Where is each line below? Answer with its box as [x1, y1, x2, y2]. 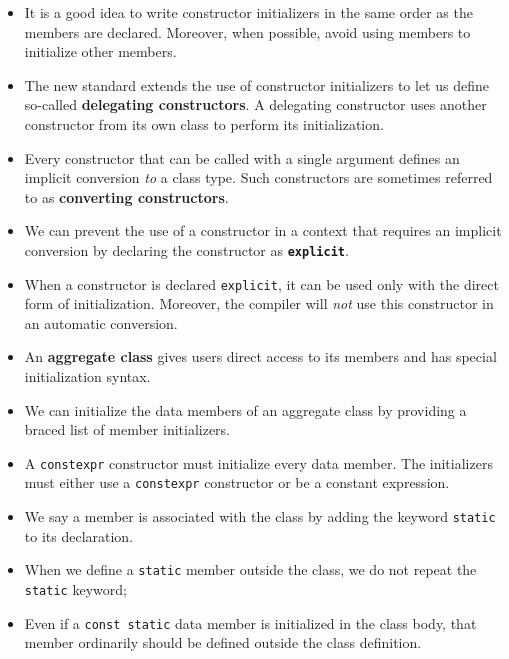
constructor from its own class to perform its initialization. [24, 113, 384, 134]
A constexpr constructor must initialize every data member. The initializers [24, 452, 493, 473]
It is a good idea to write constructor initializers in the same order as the [24, 2, 473, 22]
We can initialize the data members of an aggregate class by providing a [24, 399, 467, 420]
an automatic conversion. [24, 312, 178, 333]
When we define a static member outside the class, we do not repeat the [24, 559, 477, 580]
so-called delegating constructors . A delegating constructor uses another [24, 94, 487, 115]
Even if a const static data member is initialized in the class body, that [24, 612, 477, 633]
